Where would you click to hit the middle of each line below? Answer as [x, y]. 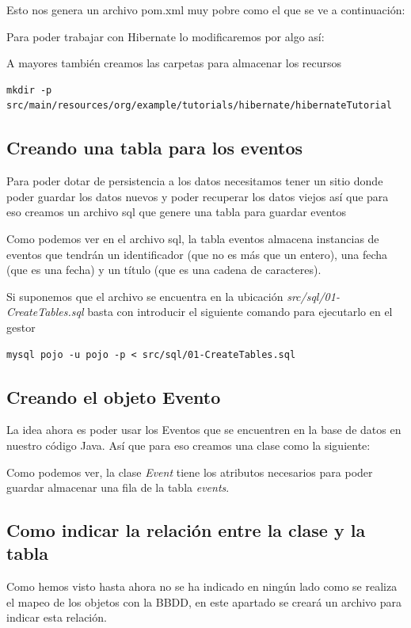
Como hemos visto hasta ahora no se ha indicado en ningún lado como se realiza [202, 586]
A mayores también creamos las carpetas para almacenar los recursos [174, 63]
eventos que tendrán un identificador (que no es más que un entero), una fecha [197, 254]
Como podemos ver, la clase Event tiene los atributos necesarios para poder [190, 472]
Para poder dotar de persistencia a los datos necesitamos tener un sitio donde [195, 181]
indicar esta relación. [57, 617]
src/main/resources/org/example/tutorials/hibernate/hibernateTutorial [199, 106]
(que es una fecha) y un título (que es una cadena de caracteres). [164, 270]
